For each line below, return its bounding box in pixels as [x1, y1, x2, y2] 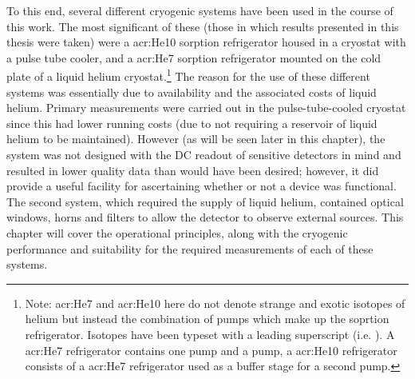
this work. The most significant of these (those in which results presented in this [6, 18, 399, 34]
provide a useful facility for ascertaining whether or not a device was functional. [6, 178, 397, 194]
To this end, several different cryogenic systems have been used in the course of [6, 2, 393, 18]
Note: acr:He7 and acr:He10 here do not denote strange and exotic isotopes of [25, 294, 405, 311]
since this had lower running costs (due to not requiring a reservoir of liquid [6, 114, 377, 131]
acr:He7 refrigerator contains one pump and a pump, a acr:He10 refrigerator [25, 341, 397, 358]
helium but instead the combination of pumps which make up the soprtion [25, 310, 389, 327]
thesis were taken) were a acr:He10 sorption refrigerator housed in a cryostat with [6, 34, 406, 50]
